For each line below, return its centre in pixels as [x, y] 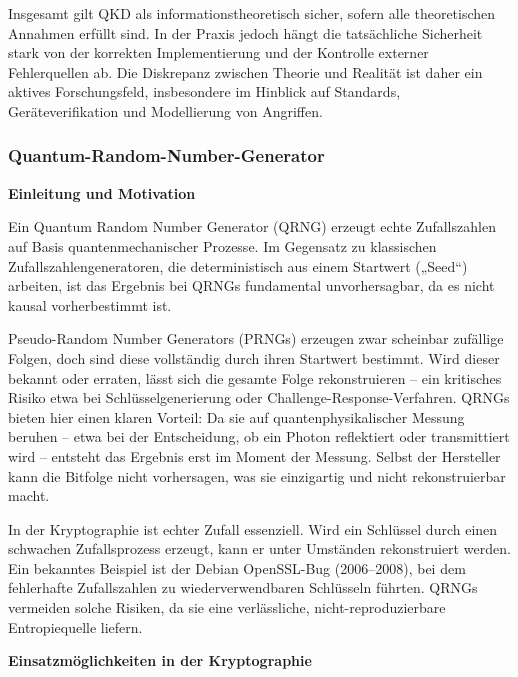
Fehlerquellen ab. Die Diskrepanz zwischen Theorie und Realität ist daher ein [245, 71]
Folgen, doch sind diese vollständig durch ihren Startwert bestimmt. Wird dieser [254, 357]
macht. [29, 495]
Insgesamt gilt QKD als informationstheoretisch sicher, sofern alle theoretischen [252, 13]
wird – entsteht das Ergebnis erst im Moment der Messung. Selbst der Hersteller [254, 455]
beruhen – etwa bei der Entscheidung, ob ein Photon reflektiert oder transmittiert [259, 436]
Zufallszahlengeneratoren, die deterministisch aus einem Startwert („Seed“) [238, 265]
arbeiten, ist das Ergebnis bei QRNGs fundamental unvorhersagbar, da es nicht [251, 285]
